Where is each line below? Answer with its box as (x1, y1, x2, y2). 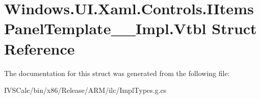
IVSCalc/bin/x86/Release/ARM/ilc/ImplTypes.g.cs (4, 85, 167, 95)
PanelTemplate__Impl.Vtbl (4, 18, 206, 39)
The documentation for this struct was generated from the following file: (4, 67, 230, 78)
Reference (4, 38, 75, 59)
